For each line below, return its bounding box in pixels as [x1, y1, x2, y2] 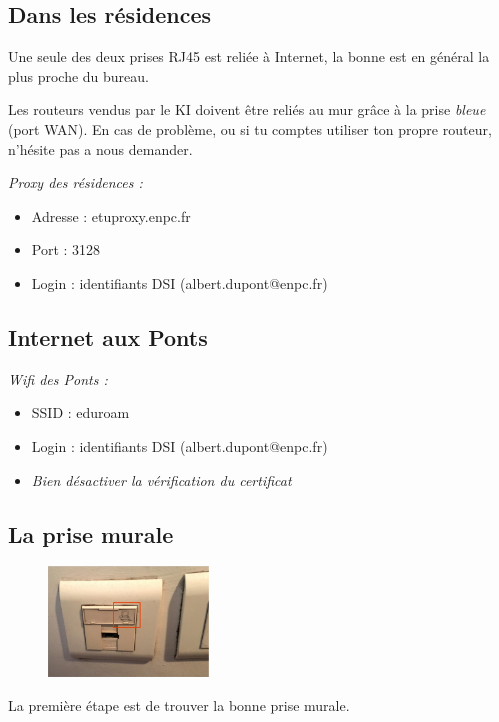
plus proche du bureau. [8, 65, 149, 86]
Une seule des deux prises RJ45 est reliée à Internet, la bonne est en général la [8, 46, 490, 67]
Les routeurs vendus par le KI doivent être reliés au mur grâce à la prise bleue [8, 99, 486, 120]
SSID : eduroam [31, 402, 130, 423]
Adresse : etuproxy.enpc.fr [31, 205, 191, 226]
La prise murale [8, 518, 174, 549]
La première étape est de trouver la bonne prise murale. [8, 694, 350, 715]
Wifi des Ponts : [8, 368, 108, 389]
